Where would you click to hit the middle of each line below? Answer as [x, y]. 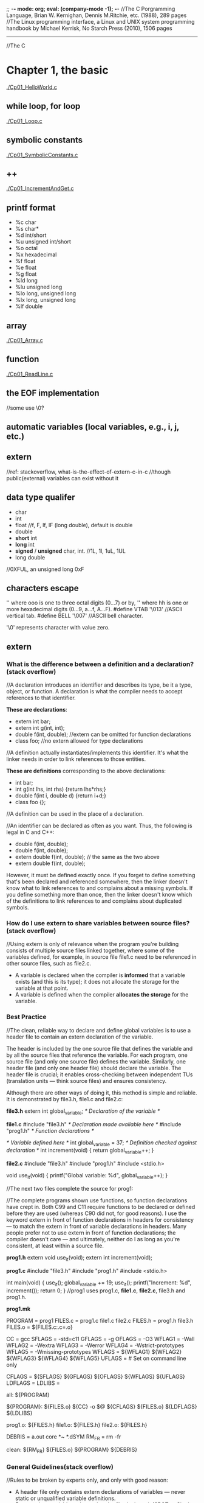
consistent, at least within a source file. [55, 1245]
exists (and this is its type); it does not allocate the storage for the [97, 982]
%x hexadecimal [36, 254]
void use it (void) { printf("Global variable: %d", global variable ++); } [87, 1176]
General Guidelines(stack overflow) [60, 1467]
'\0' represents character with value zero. [58, 628]
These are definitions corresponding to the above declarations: [86, 771]
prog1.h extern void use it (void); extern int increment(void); [80, 1258]
